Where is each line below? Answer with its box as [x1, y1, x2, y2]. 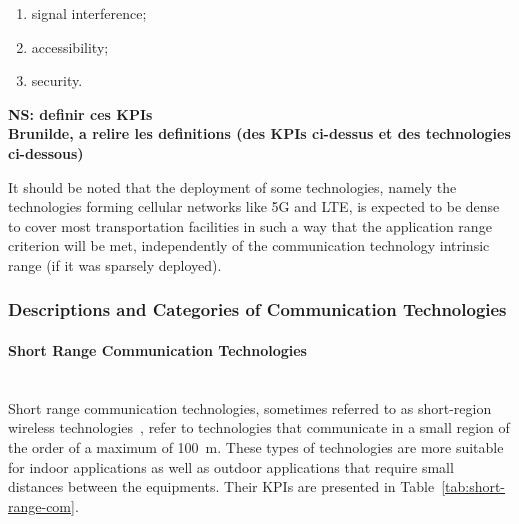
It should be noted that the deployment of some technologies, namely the [8, 176, 457, 197]
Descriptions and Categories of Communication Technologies [8, 297, 507, 322]
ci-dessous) [8, 142, 84, 163]
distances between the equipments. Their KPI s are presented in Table [8, 476, 435, 497]
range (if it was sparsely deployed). [8, 254, 222, 275]
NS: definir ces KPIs [8, 103, 153, 124]
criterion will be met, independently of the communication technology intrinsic [8, 235, 490, 256]
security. [31, 70, 83, 91]
